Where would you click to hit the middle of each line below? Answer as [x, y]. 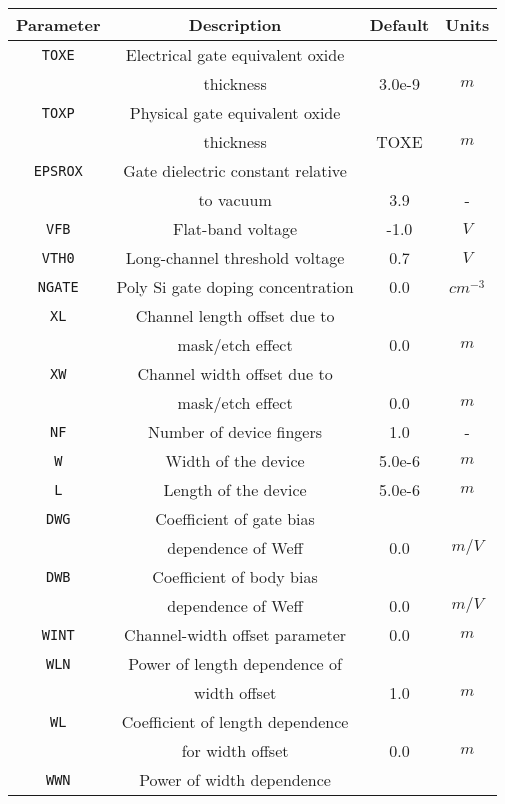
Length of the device [235, 489]
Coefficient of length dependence [235, 721]
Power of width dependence [235, 779]
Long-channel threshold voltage [235, 257]
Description [235, 24]
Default [399, 24]
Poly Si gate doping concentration [235, 286]
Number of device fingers [235, 431]
